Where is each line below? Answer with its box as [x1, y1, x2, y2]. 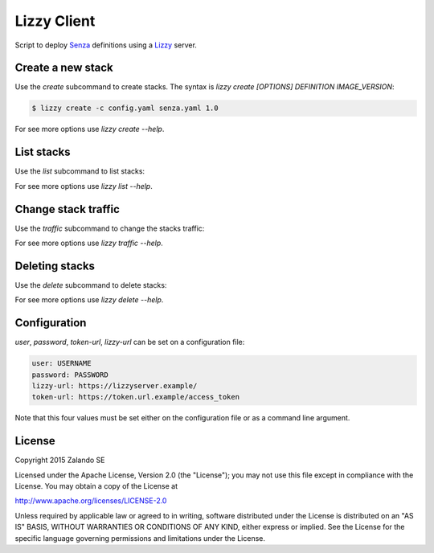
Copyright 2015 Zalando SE [14, 455, 105, 465]
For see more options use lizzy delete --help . [14, 295, 164, 305]
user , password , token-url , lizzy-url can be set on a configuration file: [14, 338, 245, 347]
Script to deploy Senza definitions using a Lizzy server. [14, 40, 197, 50]
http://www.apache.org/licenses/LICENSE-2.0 [14, 496, 167, 506]
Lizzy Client [14, 12, 96, 30]
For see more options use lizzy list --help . [14, 181, 153, 190]
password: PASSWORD [31, 370, 108, 379]
